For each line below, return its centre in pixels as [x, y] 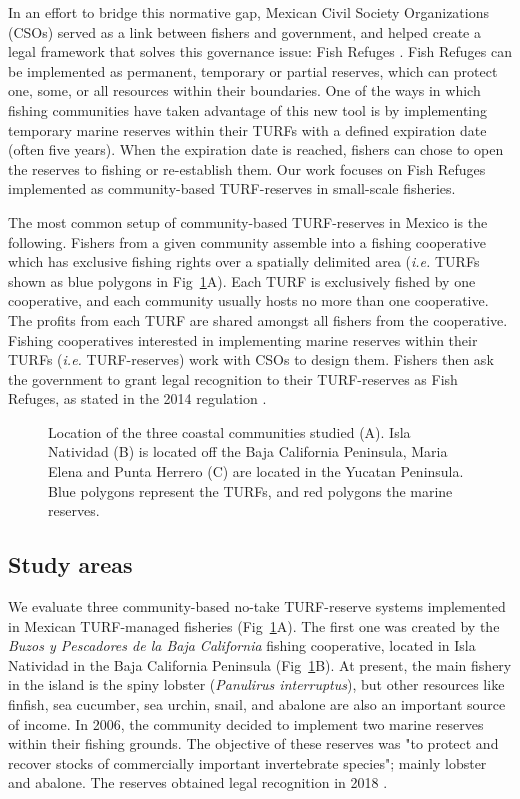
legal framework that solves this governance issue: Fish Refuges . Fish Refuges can [260, 51]
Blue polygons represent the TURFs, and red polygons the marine [250, 490]
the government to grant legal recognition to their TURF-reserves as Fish [233, 378]
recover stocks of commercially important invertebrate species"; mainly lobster [247, 762]
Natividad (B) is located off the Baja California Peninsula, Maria [248, 451]
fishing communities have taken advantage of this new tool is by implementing [248, 109]
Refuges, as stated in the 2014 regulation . [137, 398]
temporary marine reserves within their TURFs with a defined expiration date [247, 129]
